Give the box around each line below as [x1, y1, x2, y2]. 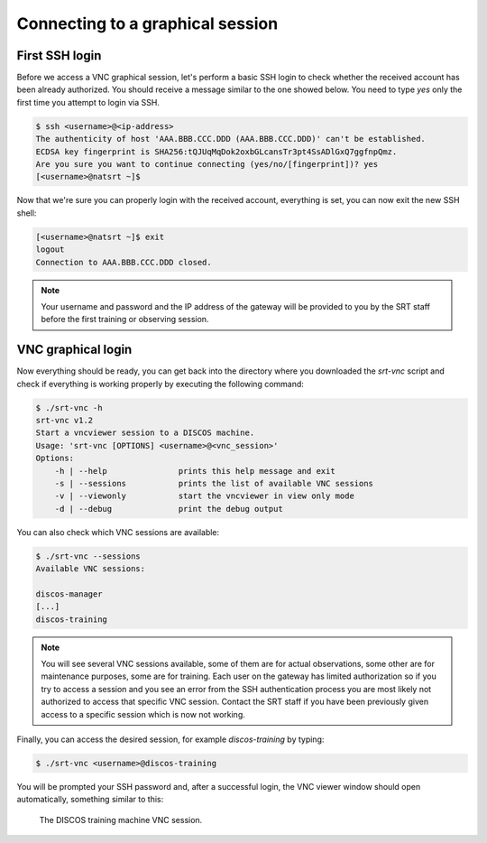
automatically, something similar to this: [16, 794, 164, 805]
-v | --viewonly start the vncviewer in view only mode [54, 491, 355, 501]
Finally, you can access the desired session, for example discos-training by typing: [16, 734, 325, 745]
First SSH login [16, 48, 102, 63]
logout [35, 245, 65, 255]
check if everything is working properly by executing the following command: [16, 378, 304, 389]
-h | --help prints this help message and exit [54, 466, 335, 476]
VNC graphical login [16, 342, 133, 357]
